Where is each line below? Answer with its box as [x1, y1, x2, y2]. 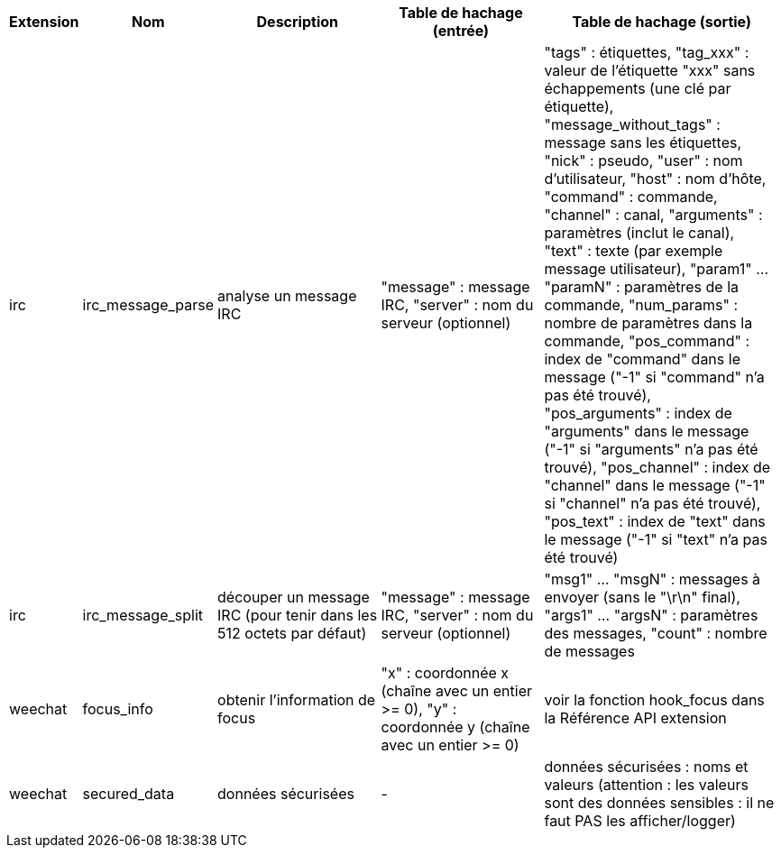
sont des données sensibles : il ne [544, 794, 775, 812]
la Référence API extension [544, 709, 727, 727]
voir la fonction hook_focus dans [544, 691, 765, 709]
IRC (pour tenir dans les [217, 606, 378, 624]
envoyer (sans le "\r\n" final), [544, 588, 740, 606]
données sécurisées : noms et [544, 758, 749, 776]
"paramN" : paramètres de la [544, 278, 740, 296]
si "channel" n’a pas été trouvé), [544, 494, 761, 512]
